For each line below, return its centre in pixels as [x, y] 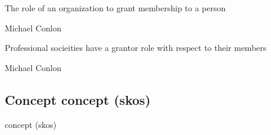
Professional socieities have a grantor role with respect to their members [136, 48]
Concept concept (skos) [78, 99]
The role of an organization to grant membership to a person [115, 8]
